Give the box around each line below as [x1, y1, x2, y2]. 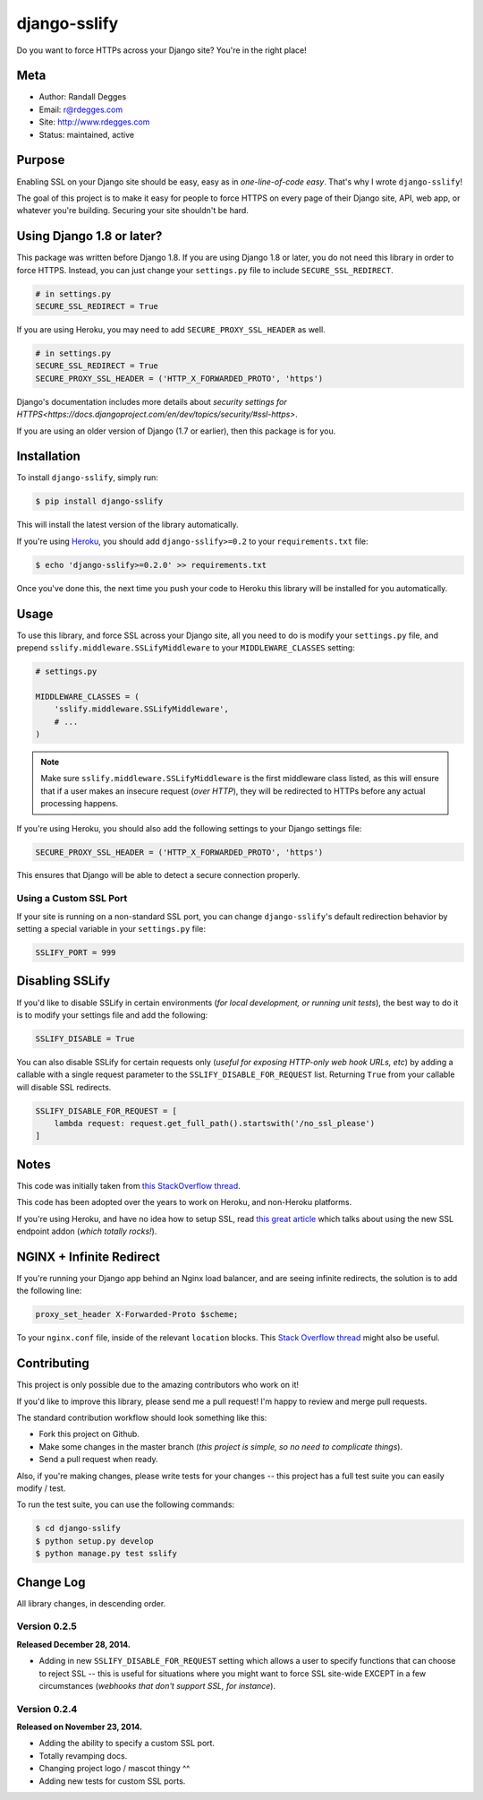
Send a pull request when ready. [38, 1454, 158, 1465]
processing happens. [40, 798, 119, 809]
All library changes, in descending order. [16, 1598, 166, 1608]
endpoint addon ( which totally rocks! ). [16, 1226, 157, 1236]
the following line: [16, 1286, 82, 1296]
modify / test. [16, 1483, 66, 1494]
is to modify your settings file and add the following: [16, 1009, 208, 1021]
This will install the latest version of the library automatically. [16, 520, 239, 530]
